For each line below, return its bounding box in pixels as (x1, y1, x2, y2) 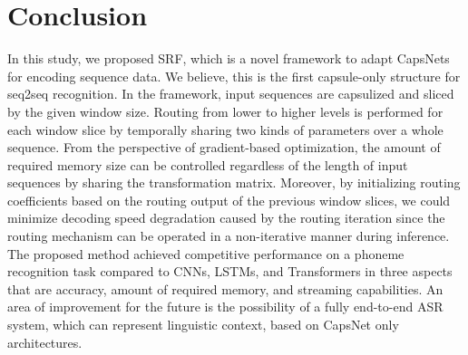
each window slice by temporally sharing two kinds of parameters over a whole (7, 120, 444, 139)
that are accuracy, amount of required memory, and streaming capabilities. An (7, 279, 444, 298)
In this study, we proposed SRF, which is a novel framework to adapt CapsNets (7, 49, 450, 68)
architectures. (7, 332, 83, 351)
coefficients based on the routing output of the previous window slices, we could (7, 190, 451, 209)
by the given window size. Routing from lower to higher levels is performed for (7, 101, 444, 120)
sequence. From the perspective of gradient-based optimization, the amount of (7, 138, 441, 157)
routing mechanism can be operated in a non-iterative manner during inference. (7, 226, 450, 245)
